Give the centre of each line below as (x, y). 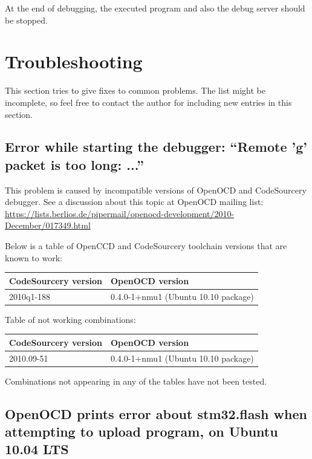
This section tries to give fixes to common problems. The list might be (135, 90)
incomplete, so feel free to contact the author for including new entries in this (148, 102)
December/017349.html (48, 225)
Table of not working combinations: (70, 319)
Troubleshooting (74, 61)
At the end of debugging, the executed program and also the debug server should (155, 8)
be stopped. (26, 20)
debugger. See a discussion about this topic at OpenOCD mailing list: (134, 202)
